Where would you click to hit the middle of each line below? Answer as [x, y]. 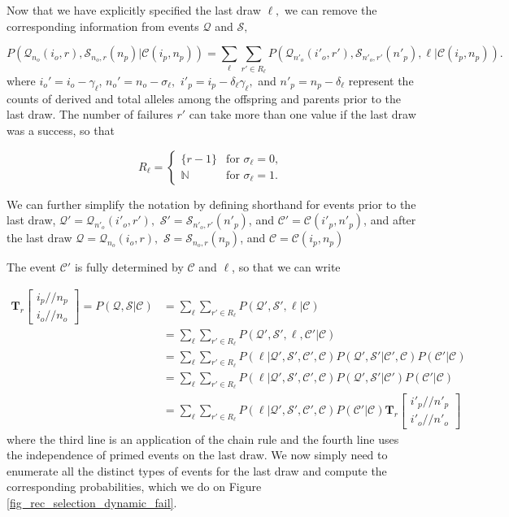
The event [32, 267]
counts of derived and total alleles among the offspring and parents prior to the [204, 98]
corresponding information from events [103, 26]
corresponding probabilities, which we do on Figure [134, 487]
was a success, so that [61, 130]
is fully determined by [129, 267]
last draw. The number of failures [90, 114]
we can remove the [331, 10]
